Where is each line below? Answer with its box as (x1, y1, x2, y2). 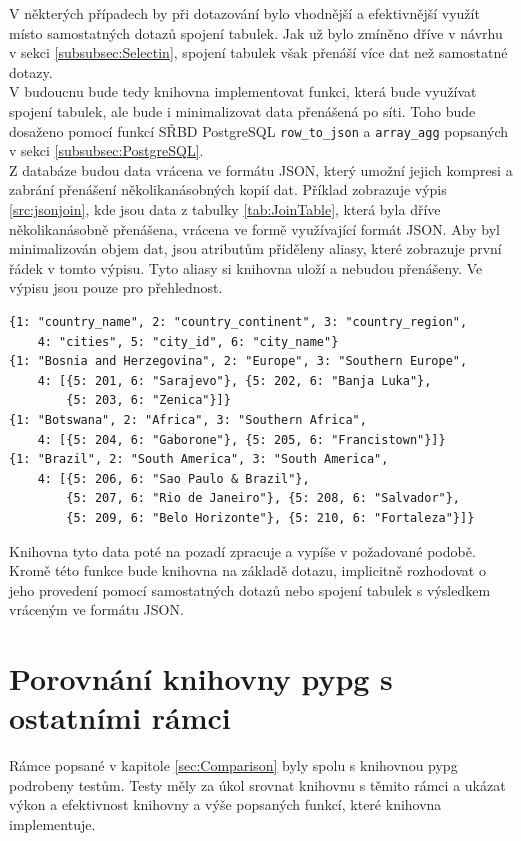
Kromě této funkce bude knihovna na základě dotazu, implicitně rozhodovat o (9, 560, 486, 581)
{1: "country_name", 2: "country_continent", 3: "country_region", (9, 314, 468, 329)
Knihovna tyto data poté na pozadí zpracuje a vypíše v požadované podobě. (9, 540, 476, 561)
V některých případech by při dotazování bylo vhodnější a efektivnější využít (9, 3, 480, 23)
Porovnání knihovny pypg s (9, 658, 393, 699)
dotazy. (9, 61, 53, 82)
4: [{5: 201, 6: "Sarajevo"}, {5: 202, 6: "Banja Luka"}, (37, 373, 432, 388)
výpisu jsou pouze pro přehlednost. (9, 277, 223, 298)
